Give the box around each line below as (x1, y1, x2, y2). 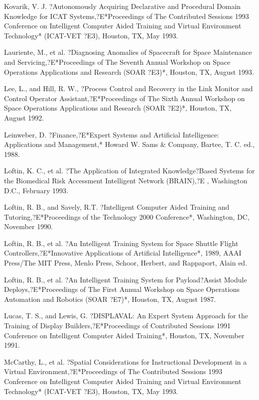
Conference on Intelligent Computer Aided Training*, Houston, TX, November (4, 330, 245, 340)
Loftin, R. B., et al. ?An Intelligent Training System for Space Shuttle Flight (4, 238, 239, 248)
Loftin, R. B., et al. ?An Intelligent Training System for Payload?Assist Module (4, 274, 247, 284)
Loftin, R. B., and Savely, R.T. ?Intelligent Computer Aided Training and (4, 202, 230, 212)
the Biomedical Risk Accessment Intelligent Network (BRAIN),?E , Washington (4, 175, 248, 185)
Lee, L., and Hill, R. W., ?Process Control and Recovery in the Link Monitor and (4, 83, 253, 94)
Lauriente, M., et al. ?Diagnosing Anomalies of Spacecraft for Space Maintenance (4, 47, 252, 57)
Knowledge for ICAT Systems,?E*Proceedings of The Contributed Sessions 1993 (4, 10, 249, 21)
